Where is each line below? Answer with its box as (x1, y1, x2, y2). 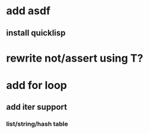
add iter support (6, 102, 67, 112)
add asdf (6, 4, 50, 18)
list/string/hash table (6, 120, 68, 128)
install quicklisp (6, 28, 66, 38)
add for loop (6, 78, 67, 92)
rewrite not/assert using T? (6, 52, 144, 65)
